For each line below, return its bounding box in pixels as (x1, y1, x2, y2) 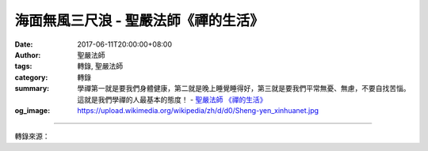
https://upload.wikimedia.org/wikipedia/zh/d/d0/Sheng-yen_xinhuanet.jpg (77, 105, 319, 115)
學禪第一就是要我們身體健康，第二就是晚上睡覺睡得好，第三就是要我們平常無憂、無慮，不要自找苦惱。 (77, 84, 411, 93)
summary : (14, 84, 50, 93)
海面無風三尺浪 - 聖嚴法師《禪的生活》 (14, 12, 265, 29)
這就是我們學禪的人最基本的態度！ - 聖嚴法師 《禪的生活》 (77, 95, 267, 104)
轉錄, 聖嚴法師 (77, 62, 123, 71)
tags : (14, 62, 32, 71)
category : (14, 72, 48, 82)
